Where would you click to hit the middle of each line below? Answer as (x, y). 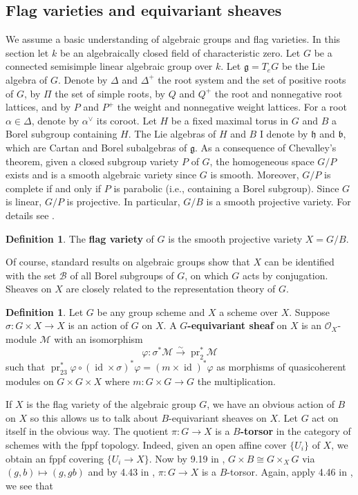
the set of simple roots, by (110, 93)
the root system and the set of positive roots (252, 79)
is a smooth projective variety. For (279, 202)
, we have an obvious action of (271, 404)
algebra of (27, 79)
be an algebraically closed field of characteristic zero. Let (180, 52)
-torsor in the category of (295, 431)
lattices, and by (38, 107)
